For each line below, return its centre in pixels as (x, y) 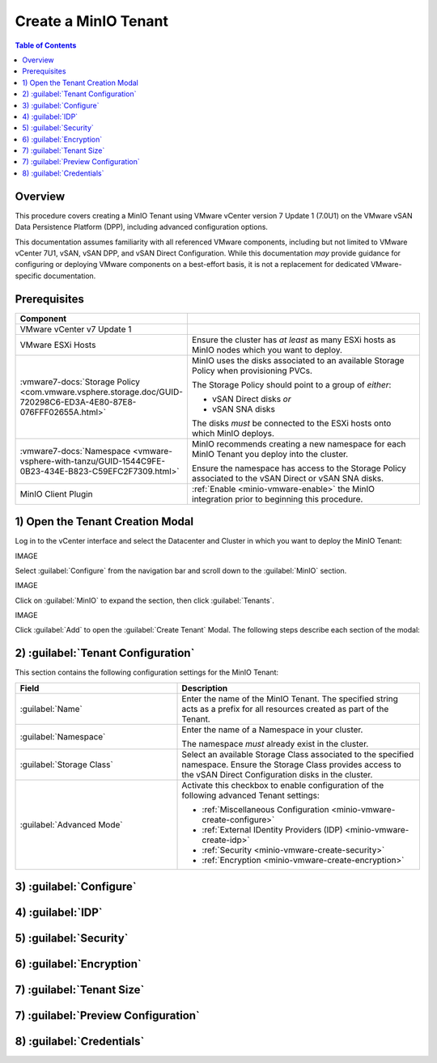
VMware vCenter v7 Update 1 (76, 329)
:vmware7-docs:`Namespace (75, 451)
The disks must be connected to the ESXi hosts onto (291, 423)
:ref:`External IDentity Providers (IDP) (272, 829)
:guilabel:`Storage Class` (66, 764)
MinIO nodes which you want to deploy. (267, 349)
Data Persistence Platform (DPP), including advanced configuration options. (142, 227)
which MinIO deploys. (233, 433)
